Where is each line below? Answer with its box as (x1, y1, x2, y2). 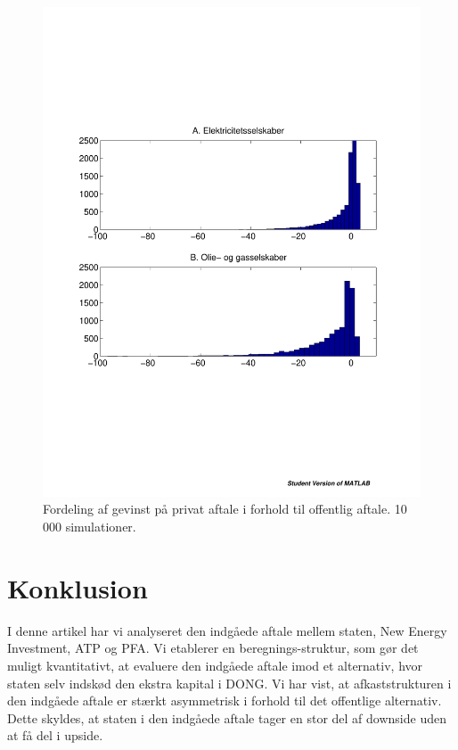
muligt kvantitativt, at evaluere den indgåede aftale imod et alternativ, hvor (7, 655, 423, 674)
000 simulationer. (43, 517, 136, 536)
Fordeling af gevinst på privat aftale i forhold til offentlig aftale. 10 (43, 499, 407, 518)
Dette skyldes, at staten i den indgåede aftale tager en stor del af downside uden (7, 708, 446, 727)
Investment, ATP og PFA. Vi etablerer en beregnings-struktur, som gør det (7, 639, 419, 657)
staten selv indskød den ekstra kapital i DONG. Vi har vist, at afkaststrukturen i (7, 673, 452, 692)
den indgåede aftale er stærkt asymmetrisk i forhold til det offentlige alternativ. (7, 691, 442, 710)
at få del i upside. (7, 726, 103, 745)
